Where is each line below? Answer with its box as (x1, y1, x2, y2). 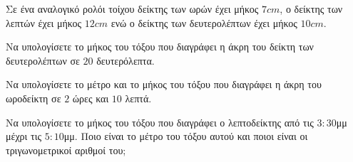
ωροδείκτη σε (6, 90, 61, 105)
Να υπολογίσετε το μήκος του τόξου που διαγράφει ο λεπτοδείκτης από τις (6, 114, 314, 129)
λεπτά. (125, 90, 152, 105)
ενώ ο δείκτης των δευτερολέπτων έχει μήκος (111, 15, 297, 30)
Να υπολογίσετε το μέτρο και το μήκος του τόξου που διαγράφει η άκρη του (6, 77, 322, 92)
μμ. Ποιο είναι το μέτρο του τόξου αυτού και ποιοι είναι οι (63, 129, 308, 144)
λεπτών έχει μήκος (6, 15, 82, 30)
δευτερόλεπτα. (96, 53, 155, 67)
